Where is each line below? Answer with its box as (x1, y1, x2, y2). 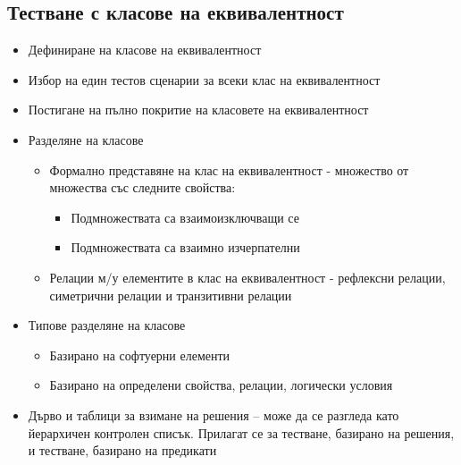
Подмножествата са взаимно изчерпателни (71, 238, 300, 257)
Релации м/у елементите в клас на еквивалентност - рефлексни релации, (49, 267, 446, 286)
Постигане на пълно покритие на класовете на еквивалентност (28, 100, 369, 119)
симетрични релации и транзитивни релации (49, 285, 292, 304)
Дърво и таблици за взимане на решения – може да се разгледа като (28, 405, 399, 424)
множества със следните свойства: (49, 178, 236, 197)
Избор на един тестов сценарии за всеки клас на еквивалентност (28, 70, 381, 89)
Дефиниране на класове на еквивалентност (28, 40, 262, 59)
